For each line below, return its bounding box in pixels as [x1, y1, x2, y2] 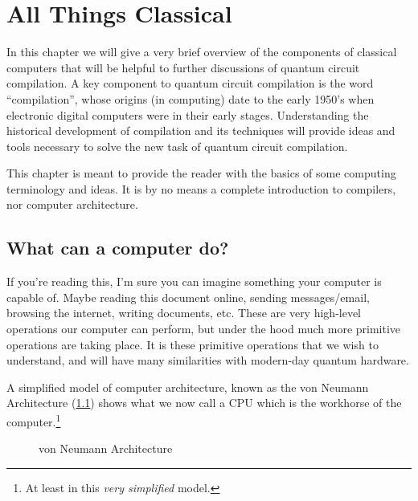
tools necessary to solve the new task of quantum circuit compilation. [6, 137, 348, 154]
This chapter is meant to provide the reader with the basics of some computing [6, 165, 396, 181]
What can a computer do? [6, 235, 229, 260]
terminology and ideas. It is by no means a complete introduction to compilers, [6, 180, 396, 197]
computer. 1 [6, 411, 61, 430]
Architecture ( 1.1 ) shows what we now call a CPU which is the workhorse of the [6, 394, 402, 411]
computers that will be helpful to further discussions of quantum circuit [6, 59, 360, 75]
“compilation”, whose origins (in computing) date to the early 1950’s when [6, 90, 375, 107]
